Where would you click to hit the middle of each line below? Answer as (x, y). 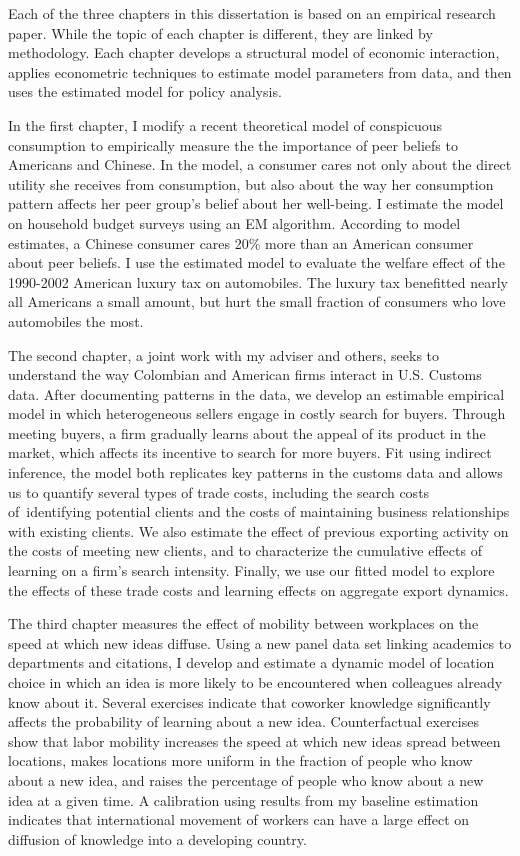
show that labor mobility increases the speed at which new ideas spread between (254, 740)
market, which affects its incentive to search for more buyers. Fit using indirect (250, 452)
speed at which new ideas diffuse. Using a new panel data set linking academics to (260, 642)
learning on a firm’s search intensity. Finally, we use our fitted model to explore (251, 570)
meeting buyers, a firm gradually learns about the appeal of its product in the (247, 432)
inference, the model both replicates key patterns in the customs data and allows (255, 472)
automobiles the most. (76, 320)
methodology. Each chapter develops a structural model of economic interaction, (254, 52)
